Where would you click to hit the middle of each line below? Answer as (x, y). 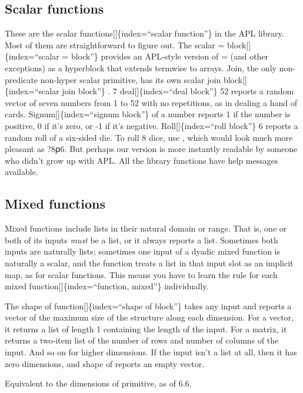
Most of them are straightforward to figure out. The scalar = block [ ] (128, 44)
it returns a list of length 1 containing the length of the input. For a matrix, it (146, 328)
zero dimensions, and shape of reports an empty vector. (105, 363)
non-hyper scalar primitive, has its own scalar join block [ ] (144, 79)
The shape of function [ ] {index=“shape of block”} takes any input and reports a (148, 306)
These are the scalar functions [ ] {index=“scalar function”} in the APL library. (144, 33)
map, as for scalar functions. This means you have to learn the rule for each (141, 274)
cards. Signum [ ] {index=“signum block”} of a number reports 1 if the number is (148, 114)
